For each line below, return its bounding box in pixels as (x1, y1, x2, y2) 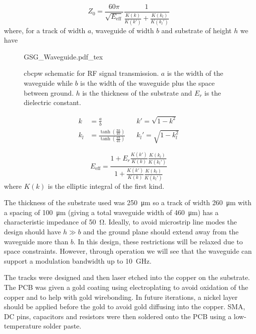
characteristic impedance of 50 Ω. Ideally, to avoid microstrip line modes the (4, 217, 237, 227)
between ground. (24, 87, 74, 98)
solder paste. (43, 321, 82, 331)
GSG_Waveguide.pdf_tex (24, 51, 103, 61)
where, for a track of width (4, 25, 86, 35)
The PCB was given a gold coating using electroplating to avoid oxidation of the (4, 281, 248, 292)
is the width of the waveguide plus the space (80, 77, 215, 88)
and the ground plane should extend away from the (83, 226, 239, 236)
